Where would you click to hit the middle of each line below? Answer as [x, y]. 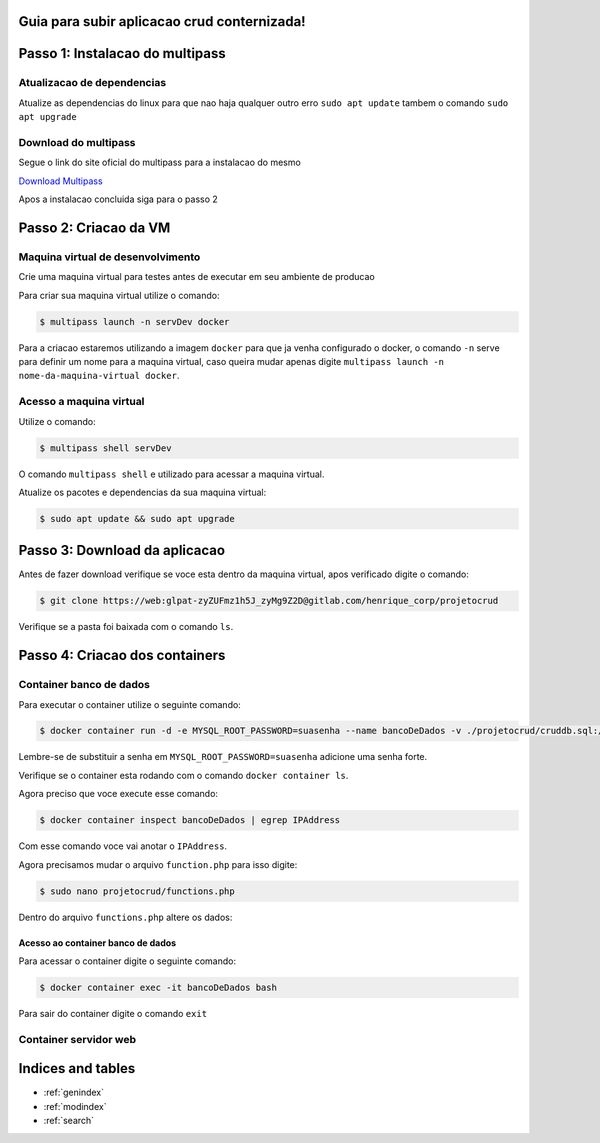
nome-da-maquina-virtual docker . [99, 376]
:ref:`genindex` [74, 1092]
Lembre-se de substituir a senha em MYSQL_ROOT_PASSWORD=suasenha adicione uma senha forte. [223, 757]
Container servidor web [77, 1039]
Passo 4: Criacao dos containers [122, 655]
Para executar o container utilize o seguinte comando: [130, 704]
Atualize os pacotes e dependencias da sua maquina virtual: [142, 492]
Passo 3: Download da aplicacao [121, 550]
